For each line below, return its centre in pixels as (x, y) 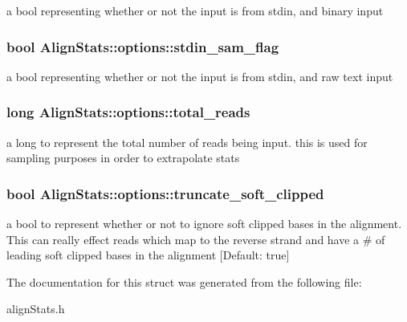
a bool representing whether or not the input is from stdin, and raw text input (200, 76)
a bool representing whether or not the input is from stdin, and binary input (195, 10)
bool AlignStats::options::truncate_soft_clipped (165, 193)
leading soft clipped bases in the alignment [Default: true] (148, 255)
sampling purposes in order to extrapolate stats (123, 158)
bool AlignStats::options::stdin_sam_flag (143, 46)
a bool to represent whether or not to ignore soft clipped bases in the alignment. (204, 224)
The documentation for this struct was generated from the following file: (184, 281)
